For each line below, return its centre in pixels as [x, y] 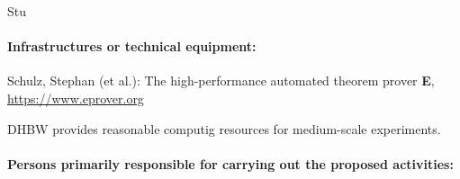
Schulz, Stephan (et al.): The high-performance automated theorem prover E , [221, 81]
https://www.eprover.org [76, 98]
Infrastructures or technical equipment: [132, 46]
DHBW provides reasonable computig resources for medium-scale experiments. [224, 128]
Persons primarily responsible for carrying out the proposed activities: [230, 163]
